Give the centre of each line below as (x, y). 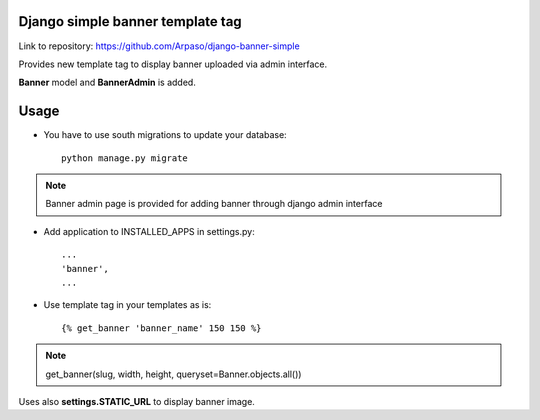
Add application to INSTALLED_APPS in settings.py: (149, 231)
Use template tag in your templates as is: (127, 305)
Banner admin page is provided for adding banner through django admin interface (214, 204)
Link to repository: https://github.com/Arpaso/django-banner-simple (159, 46)
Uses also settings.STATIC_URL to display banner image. (136, 401)
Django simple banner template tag (130, 21)
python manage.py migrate (125, 158)
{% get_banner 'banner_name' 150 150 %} (161, 328)
